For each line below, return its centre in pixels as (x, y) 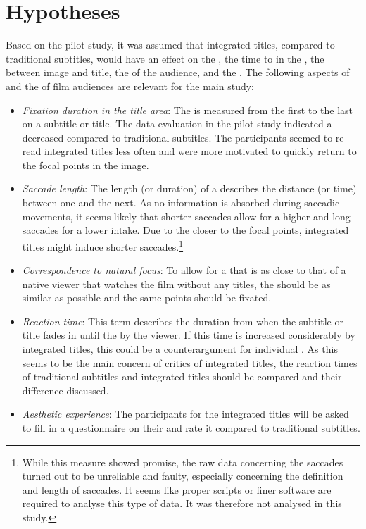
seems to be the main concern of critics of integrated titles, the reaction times (190, 362)
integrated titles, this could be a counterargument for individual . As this (180, 349)
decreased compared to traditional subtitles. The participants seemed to (177, 137)
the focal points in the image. (86, 164)
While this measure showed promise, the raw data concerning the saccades (183, 462)
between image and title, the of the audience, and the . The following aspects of (178, 72)
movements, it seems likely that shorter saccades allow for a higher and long (186, 216)
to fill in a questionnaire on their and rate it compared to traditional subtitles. (191, 428)
